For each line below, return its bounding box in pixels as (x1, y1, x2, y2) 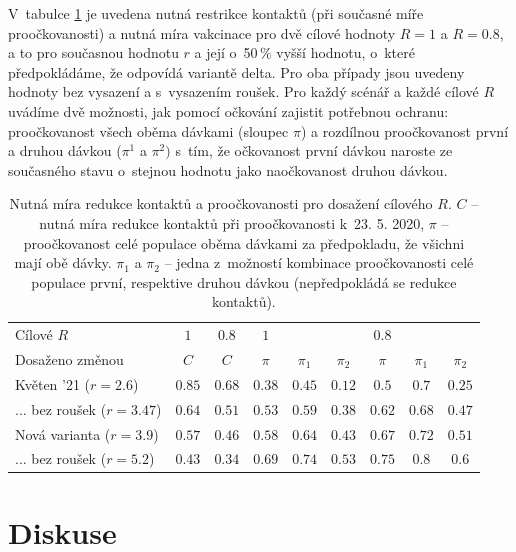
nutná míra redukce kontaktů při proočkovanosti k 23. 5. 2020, (39, 212, 425, 233)
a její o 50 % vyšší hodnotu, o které (194, 42, 415, 63)
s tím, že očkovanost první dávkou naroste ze (175, 140, 453, 161)
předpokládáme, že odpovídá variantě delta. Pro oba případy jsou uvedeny (8, 61, 465, 82)
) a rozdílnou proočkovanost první (300, 120, 509, 141)
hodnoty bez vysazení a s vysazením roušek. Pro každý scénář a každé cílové (8, 81, 479, 102)
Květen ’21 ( (15, 373, 91, 394)
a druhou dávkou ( (8, 140, 122, 161)
